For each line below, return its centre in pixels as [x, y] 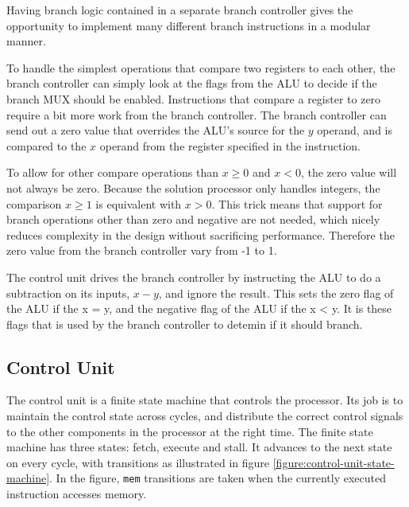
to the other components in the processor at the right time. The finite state [190, 431]
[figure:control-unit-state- [334, 462]
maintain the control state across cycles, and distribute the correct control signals [205, 416]
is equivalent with [139, 203]
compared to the [46, 145]
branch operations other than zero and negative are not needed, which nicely [193, 219]
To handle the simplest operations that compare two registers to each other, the [201, 67]
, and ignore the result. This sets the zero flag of [276, 292]
